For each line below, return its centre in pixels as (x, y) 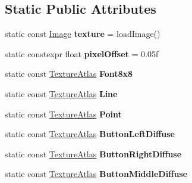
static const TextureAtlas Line (61, 93)
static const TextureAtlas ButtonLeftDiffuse (90, 134)
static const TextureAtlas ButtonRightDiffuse (93, 153)
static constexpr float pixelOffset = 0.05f (82, 53)
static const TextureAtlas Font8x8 (69, 74)
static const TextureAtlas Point (63, 114)
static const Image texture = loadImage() (83, 34)
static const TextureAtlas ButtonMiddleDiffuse (96, 174)
